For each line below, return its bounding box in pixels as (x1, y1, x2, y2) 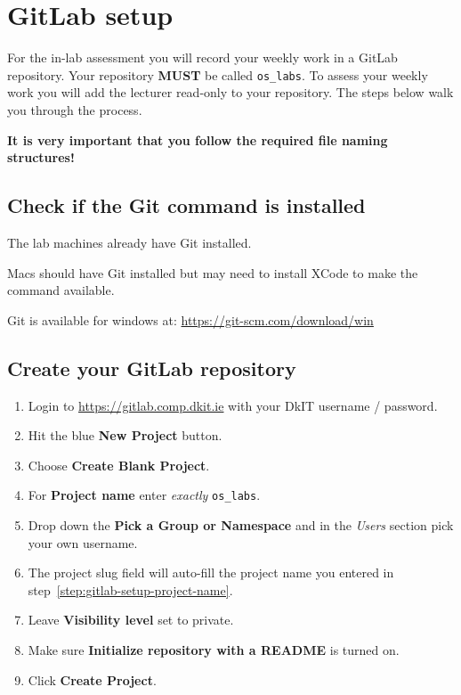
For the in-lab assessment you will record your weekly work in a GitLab (7, 48, 398, 67)
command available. (7, 281, 115, 299)
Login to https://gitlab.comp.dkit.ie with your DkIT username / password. (28, 396, 438, 414)
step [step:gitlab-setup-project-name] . (28, 580, 233, 599)
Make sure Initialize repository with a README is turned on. (28, 640, 400, 658)
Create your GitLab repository (7, 354, 296, 381)
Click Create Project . (28, 670, 157, 689)
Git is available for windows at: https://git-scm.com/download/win (7, 310, 374, 329)
